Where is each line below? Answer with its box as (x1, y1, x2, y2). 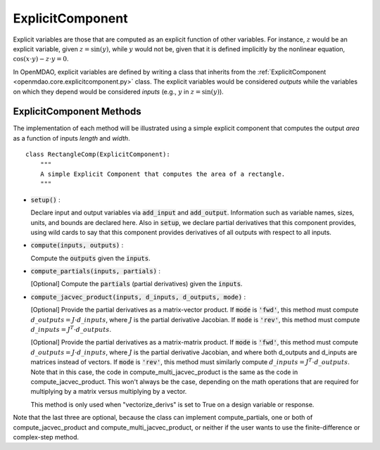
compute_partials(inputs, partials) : (30, 267, 161, 276)
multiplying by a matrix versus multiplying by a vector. (30, 387, 187, 396)
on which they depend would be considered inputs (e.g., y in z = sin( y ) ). (13, 87, 224, 96)
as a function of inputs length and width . (13, 134, 130, 142)
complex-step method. (13, 432, 80, 441)
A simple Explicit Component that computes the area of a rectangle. (39, 169, 286, 178)
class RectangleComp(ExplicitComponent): (25, 150, 170, 158)
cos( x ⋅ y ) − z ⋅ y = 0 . (13, 55, 69, 63)
